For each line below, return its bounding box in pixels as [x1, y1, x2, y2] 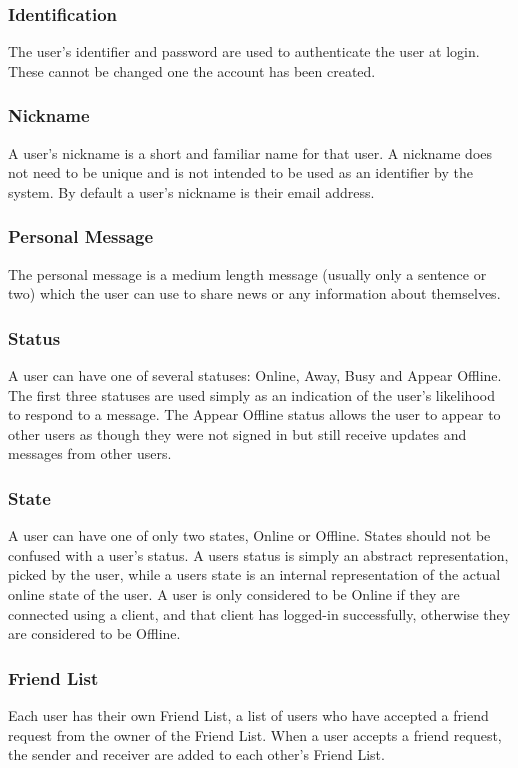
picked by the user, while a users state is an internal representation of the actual [8, 564, 501, 585]
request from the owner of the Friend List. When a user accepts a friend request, [8, 724, 502, 745]
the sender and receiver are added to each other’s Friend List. [8, 744, 385, 765]
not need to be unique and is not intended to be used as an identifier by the [8, 162, 474, 183]
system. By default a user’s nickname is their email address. [8, 181, 375, 202]
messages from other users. [8, 443, 172, 464]
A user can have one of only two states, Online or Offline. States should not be [8, 525, 491, 546]
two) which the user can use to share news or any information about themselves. [8, 283, 501, 304]
